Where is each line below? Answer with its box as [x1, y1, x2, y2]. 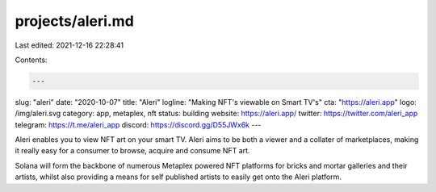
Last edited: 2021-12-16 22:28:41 [15, 40, 124, 50]
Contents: [15, 55, 48, 65]
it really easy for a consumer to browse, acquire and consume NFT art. [15, 146, 250, 156]
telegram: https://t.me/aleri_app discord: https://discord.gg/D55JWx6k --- [15, 119, 262, 129]
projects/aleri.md [15, 12, 135, 30]
